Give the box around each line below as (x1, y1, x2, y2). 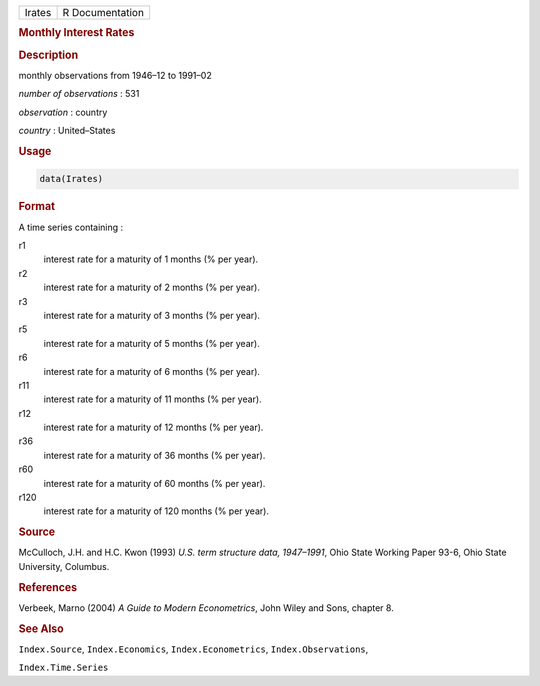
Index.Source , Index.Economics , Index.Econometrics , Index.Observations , (18, 643, 369, 655)
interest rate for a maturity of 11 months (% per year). (43, 393, 262, 405)
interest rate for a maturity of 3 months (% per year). (43, 309, 260, 321)
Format (18, 200, 55, 214)
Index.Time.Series (18, 662, 109, 674)
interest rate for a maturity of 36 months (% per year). (43, 449, 266, 461)
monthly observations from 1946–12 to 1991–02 (18, 69, 212, 81)
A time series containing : (18, 221, 124, 233)
